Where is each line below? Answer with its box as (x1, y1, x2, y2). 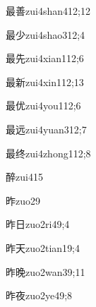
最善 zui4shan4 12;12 (6, 4, 90, 18)
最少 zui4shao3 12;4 (6, 27, 85, 42)
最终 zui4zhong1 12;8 (6, 145, 91, 160)
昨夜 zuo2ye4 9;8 (6, 288, 73, 303)
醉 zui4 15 (6, 169, 43, 184)
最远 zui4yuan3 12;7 (6, 121, 87, 136)
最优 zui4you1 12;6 (6, 98, 81, 113)
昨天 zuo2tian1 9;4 (6, 240, 80, 255)
